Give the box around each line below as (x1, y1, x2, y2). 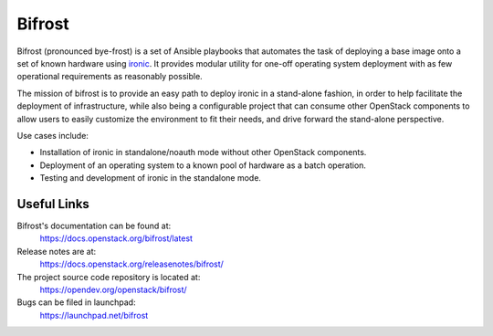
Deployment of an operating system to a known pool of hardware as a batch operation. (39, 160, 367, 171)
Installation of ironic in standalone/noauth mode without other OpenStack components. (39, 147, 367, 158)
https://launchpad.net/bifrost (39, 310, 149, 320)
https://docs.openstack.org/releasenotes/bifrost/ (39, 258, 224, 269)
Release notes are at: (16, 246, 97, 257)
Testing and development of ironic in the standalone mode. (39, 173, 262, 184)
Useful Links (16, 196, 90, 212)
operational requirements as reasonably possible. (16, 71, 203, 82)
